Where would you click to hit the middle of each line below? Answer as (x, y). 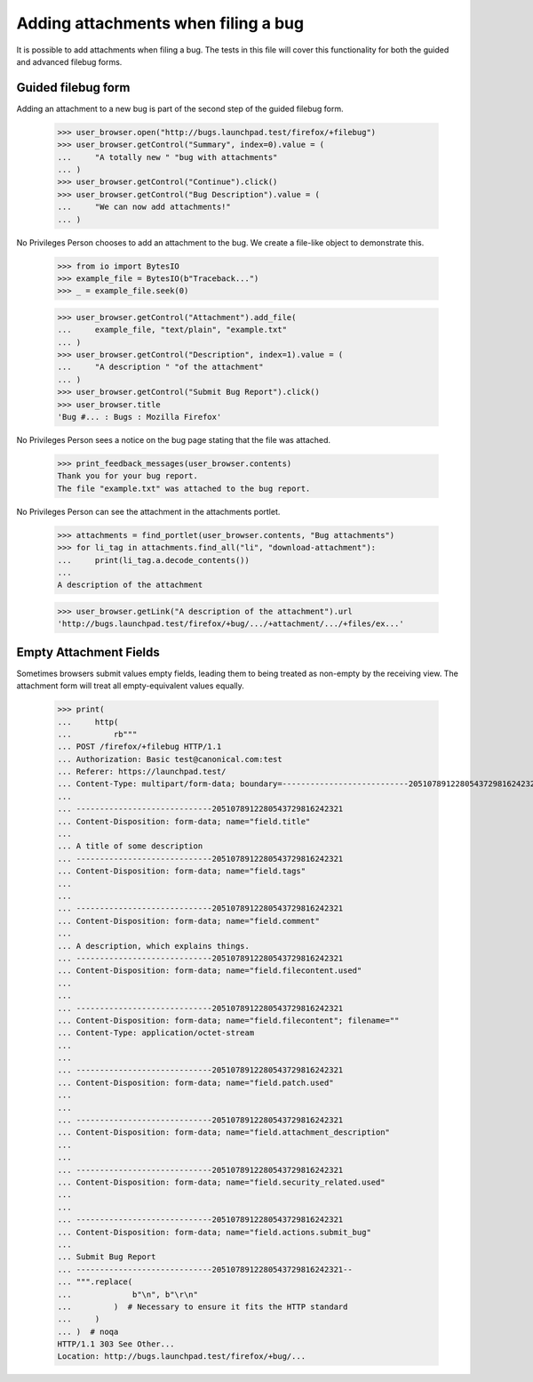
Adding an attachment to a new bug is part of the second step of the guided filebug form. (180, 108)
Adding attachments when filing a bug (160, 23)
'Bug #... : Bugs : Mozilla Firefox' (139, 417)
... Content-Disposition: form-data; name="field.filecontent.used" (210, 971)
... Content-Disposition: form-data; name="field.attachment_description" (224, 1133)
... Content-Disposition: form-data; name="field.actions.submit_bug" (215, 1232)
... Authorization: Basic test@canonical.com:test (170, 759)
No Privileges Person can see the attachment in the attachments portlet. (148, 511)
